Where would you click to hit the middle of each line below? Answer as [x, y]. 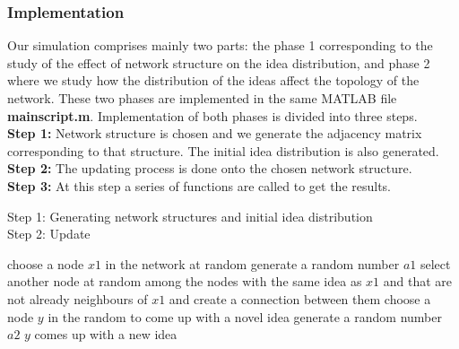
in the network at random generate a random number [252, 263]
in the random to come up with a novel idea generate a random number [245, 316]
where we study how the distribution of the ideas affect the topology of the [213, 80]
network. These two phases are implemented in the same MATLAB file [202, 98]
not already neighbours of [78, 298]
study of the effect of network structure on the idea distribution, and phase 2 [219, 62]
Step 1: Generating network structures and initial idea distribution [190, 216]
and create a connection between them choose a [300, 298]
